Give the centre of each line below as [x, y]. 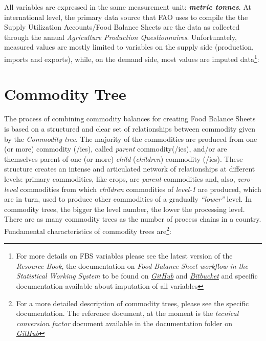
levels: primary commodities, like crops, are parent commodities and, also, [120, 178]
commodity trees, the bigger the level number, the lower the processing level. [125, 209]
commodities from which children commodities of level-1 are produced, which [141, 189]
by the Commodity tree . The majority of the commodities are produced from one [131, 138]
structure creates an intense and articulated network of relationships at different [130, 169]
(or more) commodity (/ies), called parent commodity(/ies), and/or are [116, 149]
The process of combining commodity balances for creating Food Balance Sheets [130, 119]
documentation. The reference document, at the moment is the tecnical [127, 313]
